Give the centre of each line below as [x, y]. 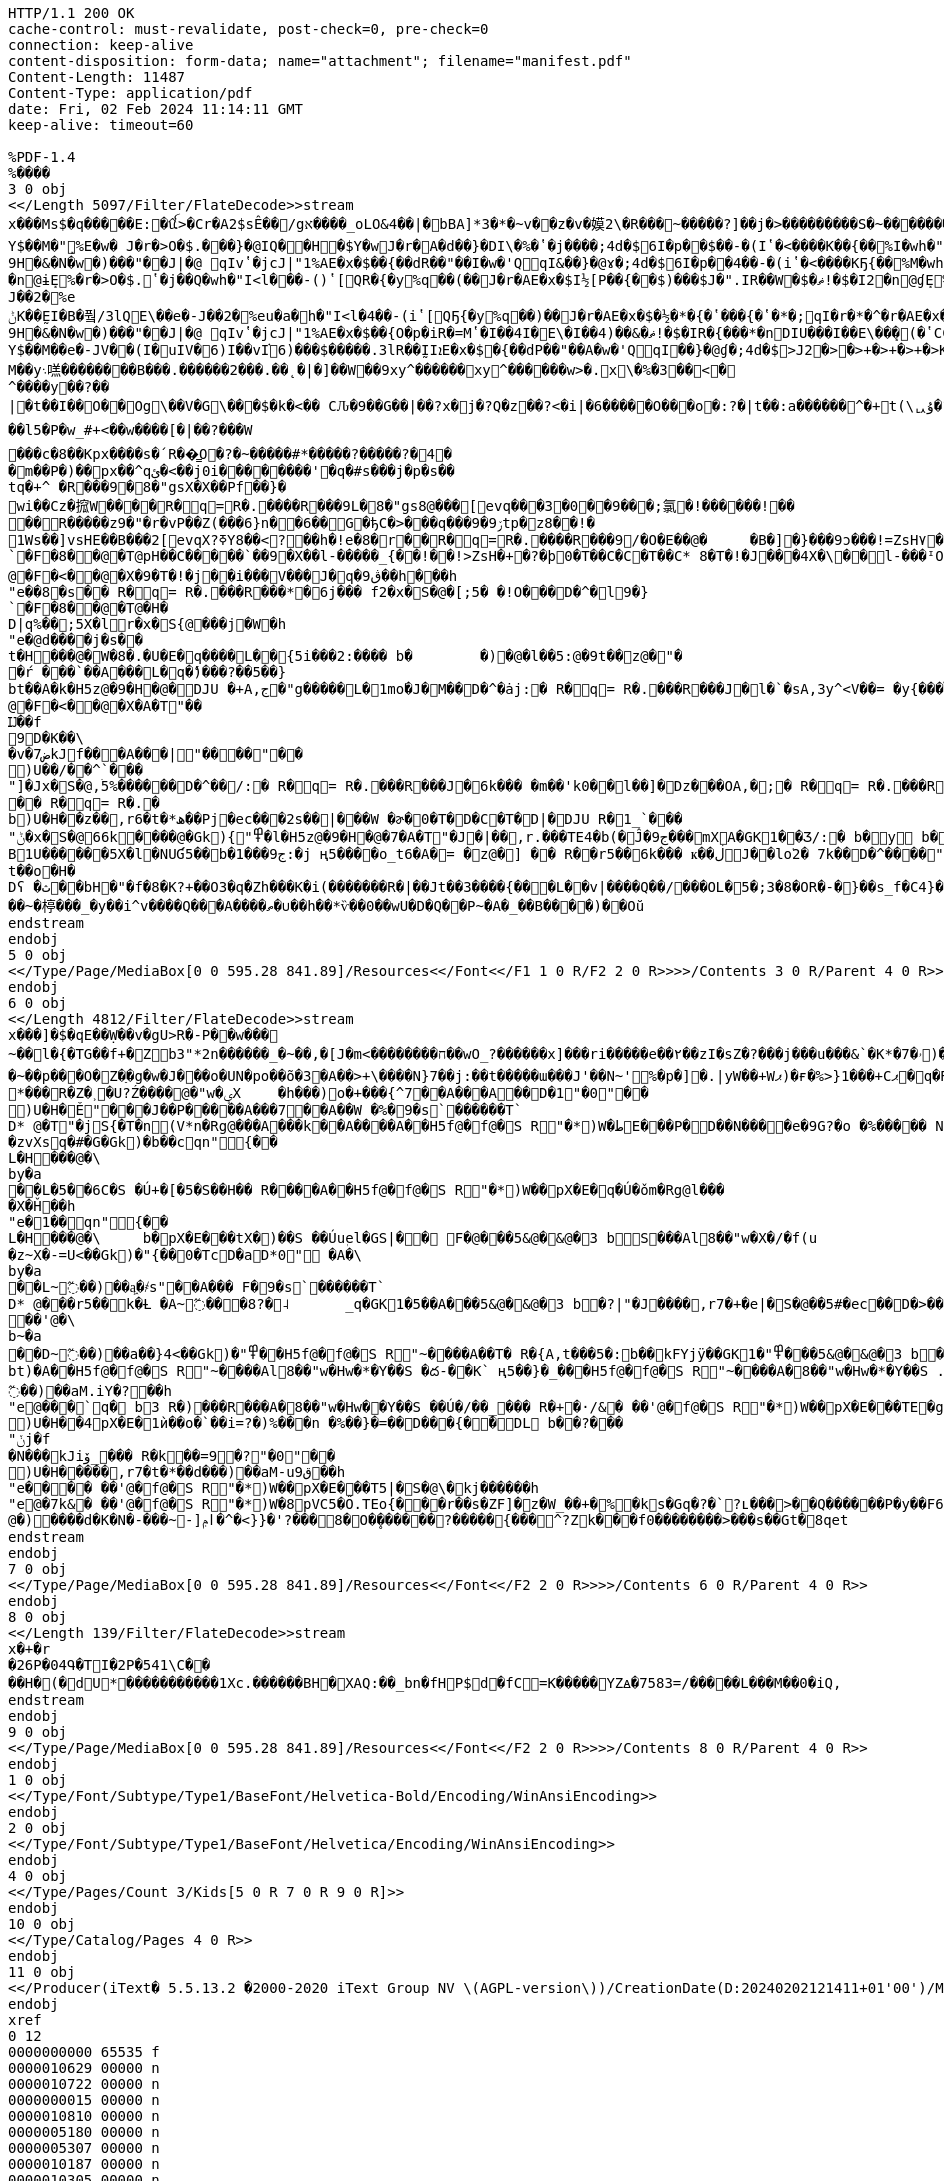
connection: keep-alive [101, 45]
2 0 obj [38, 1828]
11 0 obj [42, 1972]
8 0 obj [38, 1617]
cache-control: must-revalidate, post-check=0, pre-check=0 [248, 29]
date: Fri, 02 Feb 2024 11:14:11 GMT [156, 109]
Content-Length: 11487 [97, 77]
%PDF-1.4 [42, 157]
